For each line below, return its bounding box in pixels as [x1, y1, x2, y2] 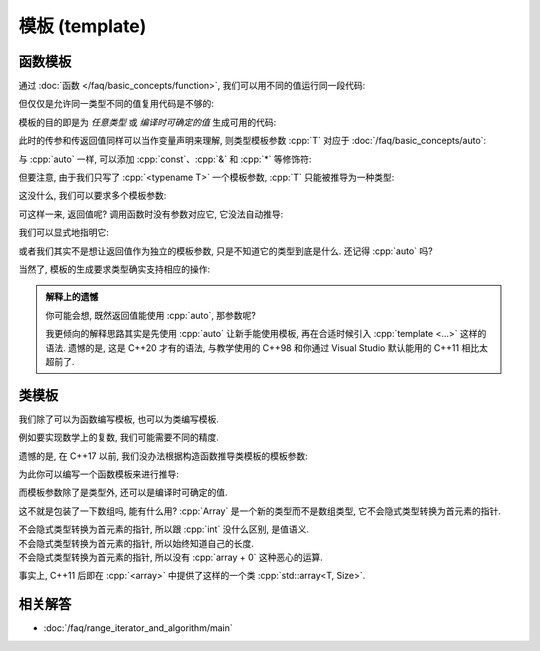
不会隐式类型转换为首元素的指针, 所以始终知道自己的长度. [18, 537, 255, 549]
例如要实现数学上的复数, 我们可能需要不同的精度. [18, 431, 220, 444]
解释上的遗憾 [45, 291, 99, 303]
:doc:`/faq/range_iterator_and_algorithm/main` [43, 622, 234, 634]
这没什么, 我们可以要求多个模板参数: [18, 190, 167, 202]
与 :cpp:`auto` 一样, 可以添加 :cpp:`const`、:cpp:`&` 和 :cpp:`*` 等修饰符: [18, 153, 312, 165]
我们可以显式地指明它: [18, 226, 110, 239]
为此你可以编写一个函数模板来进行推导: [18, 468, 180, 480]
